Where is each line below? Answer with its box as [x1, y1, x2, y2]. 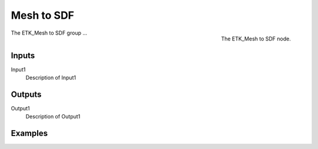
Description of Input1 [25, 74, 77, 82]
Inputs [11, 50, 35, 60]
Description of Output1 [25, 113, 81, 120]
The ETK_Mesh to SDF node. [221, 35, 291, 42]
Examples [11, 128, 48, 138]
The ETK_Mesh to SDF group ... [11, 29, 88, 36]
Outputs [11, 89, 42, 99]
